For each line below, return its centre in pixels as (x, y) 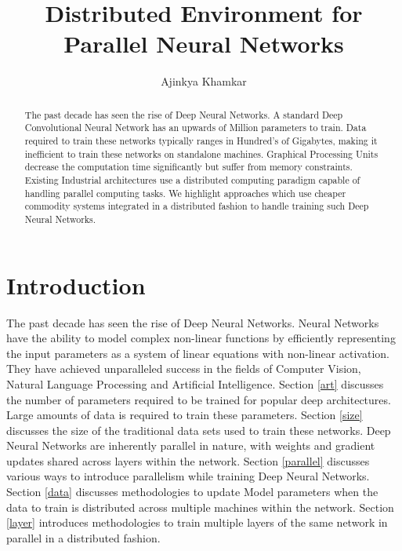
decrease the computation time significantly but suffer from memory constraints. (188, 167)
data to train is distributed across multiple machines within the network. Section (200, 507)
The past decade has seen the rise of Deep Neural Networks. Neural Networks (193, 322)
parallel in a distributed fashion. (83, 537)
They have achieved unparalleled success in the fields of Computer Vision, (184, 369)
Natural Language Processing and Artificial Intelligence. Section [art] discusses (195, 383)
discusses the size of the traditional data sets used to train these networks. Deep (199, 430)
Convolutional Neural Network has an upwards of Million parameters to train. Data (196, 128)
